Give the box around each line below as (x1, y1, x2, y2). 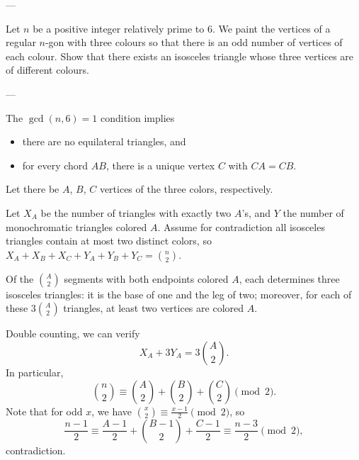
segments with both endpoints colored (64, 271, 229, 286)
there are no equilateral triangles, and (22, 134, 186, 149)
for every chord (22, 157, 89, 172)
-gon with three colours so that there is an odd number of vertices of (45, 35, 343, 50)
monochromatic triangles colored (6, 219, 147, 234)
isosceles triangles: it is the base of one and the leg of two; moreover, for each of (6, 286, 352, 301)
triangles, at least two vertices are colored (63, 301, 244, 315)
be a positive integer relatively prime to (33, 21, 205, 35)
